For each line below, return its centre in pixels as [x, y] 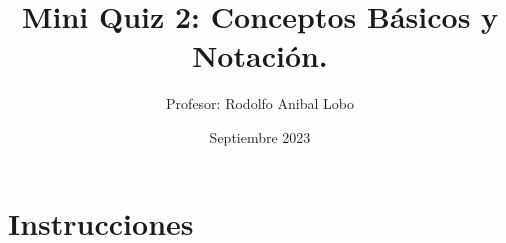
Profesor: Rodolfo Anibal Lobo [260, 103]
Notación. [260, 55]
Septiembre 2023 [260, 136]
